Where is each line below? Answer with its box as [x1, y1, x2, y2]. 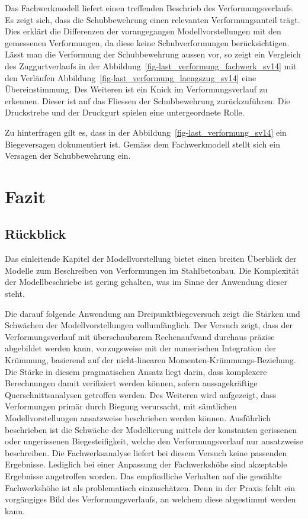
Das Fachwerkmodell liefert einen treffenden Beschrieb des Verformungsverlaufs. [5, 2, 294, 14]
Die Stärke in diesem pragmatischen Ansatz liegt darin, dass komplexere [5, 365, 267, 377]
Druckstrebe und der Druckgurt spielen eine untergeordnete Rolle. [5, 106, 245, 118]
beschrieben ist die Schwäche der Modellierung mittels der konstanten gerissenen [5, 423, 297, 435]
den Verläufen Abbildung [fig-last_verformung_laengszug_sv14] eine [5, 71, 256, 84]
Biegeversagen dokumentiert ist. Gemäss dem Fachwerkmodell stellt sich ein [5, 137, 280, 150]
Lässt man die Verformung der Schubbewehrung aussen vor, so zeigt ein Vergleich [5, 48, 301, 60]
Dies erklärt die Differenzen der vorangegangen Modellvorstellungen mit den [5, 25, 281, 37]
